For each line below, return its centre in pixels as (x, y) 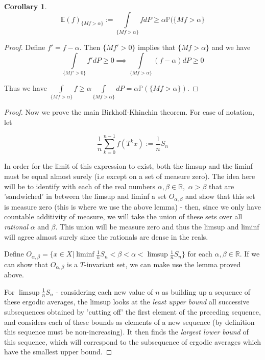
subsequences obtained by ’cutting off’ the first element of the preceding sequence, (132, 312)
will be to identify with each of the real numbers (80, 186)
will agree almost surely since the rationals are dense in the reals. (106, 236)
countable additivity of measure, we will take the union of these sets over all (123, 216)
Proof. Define (25, 47)
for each (200, 254)
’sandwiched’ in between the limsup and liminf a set (85, 196)
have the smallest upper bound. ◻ (58, 352)
